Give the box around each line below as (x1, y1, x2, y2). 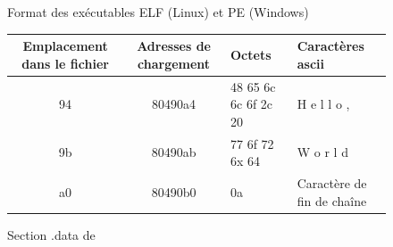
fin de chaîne (297, 191, 367, 210)
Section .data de (7, 225, 96, 243)
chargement (138, 54, 211, 72)
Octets (230, 45, 272, 63)
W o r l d (297, 143, 348, 161)
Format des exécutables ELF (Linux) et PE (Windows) (7, 3, 309, 21)
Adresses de (137, 37, 211, 55)
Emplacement (22, 37, 108, 55)
